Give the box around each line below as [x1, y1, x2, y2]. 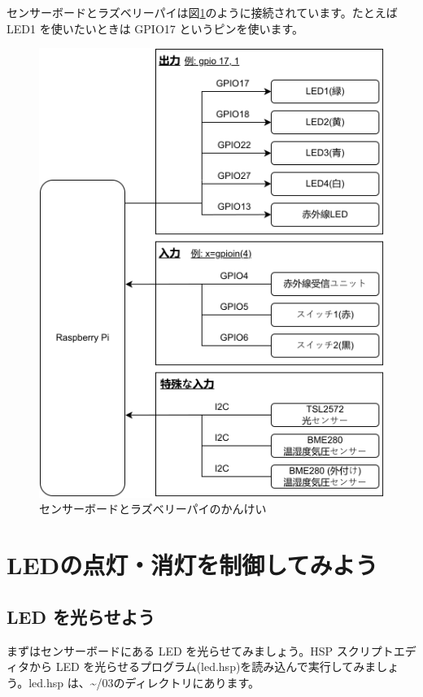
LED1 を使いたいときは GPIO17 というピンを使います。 [7, 20, 304, 37]
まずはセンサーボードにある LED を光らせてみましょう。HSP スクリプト [7, 642, 394, 659]
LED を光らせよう [7, 603, 155, 629]
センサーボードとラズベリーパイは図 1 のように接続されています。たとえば [7, 4, 398, 20]
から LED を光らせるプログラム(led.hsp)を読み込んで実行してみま [28, 658, 377, 675]
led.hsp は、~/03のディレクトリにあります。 [28, 673, 260, 690]
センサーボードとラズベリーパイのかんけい [39, 500, 267, 517]
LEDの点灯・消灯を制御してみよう [7, 548, 378, 582]
